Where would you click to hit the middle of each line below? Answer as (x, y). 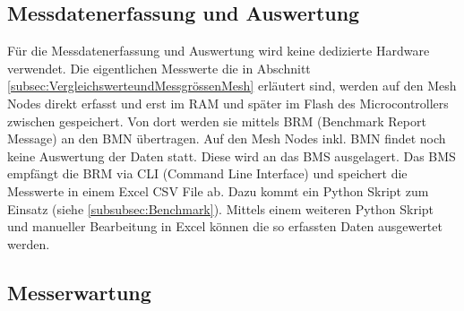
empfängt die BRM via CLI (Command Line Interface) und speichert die (207, 173)
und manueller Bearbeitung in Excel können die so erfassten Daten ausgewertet (225, 226)
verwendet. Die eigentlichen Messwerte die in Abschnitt (159, 68)
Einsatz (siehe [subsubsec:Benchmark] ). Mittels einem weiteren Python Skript (221, 208)
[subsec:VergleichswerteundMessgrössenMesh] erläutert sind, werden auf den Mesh (232, 86)
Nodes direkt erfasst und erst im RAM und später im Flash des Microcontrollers (228, 103)
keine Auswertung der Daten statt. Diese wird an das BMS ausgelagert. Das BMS (232, 155)
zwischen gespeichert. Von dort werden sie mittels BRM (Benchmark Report (217, 121)
